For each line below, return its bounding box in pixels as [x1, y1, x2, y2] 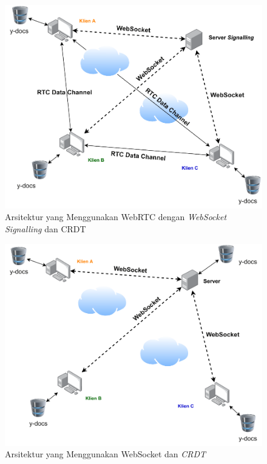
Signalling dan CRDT [5, 222, 86, 235]
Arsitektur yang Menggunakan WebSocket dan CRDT [5, 448, 206, 460]
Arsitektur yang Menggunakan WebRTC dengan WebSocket [5, 210, 227, 223]
